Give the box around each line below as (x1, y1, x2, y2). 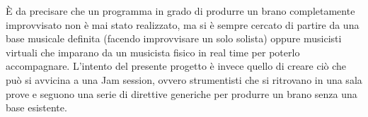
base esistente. (6, 100, 67, 115)
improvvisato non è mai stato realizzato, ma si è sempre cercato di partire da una (6, 17, 360, 32)
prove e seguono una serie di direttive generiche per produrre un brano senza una (6, 86, 357, 101)
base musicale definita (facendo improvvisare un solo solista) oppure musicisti (6, 31, 342, 46)
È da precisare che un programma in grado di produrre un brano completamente (6, 4, 355, 18)
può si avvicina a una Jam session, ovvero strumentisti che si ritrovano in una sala (6, 72, 362, 87)
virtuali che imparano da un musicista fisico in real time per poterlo (6, 44, 300, 59)
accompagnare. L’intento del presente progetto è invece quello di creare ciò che (6, 58, 347, 73)
